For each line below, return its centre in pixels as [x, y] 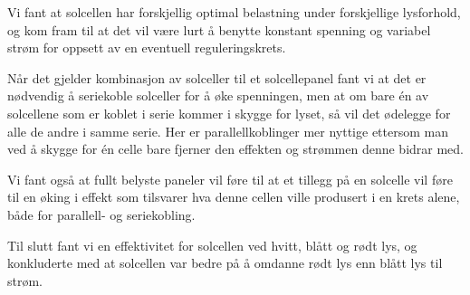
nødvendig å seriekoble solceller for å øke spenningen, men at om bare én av [218, 95]
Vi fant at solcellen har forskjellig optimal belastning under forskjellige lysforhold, [234, 12]
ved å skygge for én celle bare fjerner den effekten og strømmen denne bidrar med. [235, 149]
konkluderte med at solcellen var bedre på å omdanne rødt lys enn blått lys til [225, 263]
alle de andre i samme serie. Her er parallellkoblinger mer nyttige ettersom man [228, 131]
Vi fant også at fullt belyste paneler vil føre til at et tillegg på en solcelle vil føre [230, 179]
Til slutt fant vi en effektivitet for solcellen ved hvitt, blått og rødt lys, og [212, 245]
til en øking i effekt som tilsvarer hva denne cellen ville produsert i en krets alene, [234, 197]
